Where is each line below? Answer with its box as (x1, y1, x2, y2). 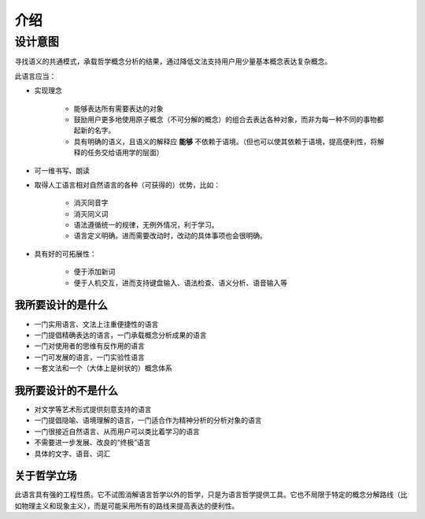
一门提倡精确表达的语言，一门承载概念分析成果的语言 (34, 330, 207, 339)
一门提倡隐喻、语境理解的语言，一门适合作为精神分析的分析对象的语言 (34, 416, 262, 425)
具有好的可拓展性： (34, 249, 97, 258)
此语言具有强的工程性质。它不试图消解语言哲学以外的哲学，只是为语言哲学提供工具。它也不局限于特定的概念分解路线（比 (14, 490, 408, 499)
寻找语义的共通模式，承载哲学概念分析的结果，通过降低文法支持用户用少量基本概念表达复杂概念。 (14, 57, 332, 66)
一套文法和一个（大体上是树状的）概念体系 (34, 363, 172, 373)
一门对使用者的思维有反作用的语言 (34, 341, 145, 350)
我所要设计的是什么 (14, 298, 108, 312)
